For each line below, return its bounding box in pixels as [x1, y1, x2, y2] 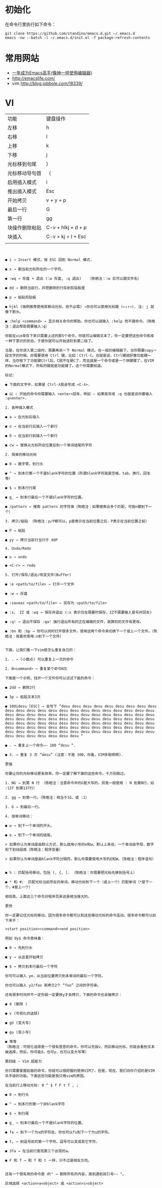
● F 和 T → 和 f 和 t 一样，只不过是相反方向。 [5, 1158, 92, 1163]
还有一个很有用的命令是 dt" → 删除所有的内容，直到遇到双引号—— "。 [5, 1172, 126, 1176]
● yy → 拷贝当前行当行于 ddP [5, 538, 58, 542]
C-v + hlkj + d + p [46, 224, 87, 231]
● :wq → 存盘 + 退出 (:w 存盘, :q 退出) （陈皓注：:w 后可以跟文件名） [5, 276, 142, 281]
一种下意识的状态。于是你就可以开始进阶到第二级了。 [5, 338, 95, 343]
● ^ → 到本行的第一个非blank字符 [5, 1101, 65, 1107]
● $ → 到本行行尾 [5, 485, 36, 490]
